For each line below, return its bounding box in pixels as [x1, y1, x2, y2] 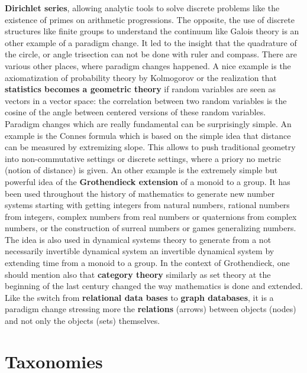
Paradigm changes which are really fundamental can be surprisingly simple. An [5, 117, 292, 129]
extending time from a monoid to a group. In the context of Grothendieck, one [5, 257, 290, 269]
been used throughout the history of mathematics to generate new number [5, 187, 275, 199]
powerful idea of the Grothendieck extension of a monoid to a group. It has [5, 175, 290, 187]
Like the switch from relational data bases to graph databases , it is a [5, 291, 274, 303]
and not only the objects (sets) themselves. [5, 314, 160, 327]
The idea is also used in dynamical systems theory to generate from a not [5, 233, 272, 245]
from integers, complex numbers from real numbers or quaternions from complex [5, 210, 297, 222]
